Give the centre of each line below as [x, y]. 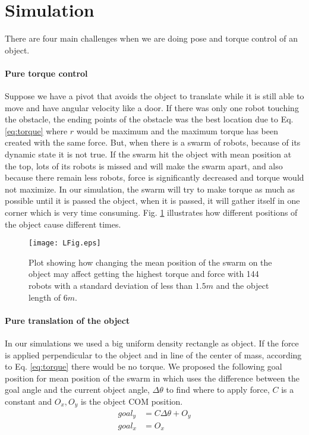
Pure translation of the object [67, 320]
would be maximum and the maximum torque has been [177, 130]
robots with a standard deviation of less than [111, 286]
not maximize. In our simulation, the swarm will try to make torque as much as [150, 189]
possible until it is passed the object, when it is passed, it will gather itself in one [152, 201]
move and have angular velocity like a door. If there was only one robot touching [152, 107]
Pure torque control [46, 73]
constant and [29, 401]
